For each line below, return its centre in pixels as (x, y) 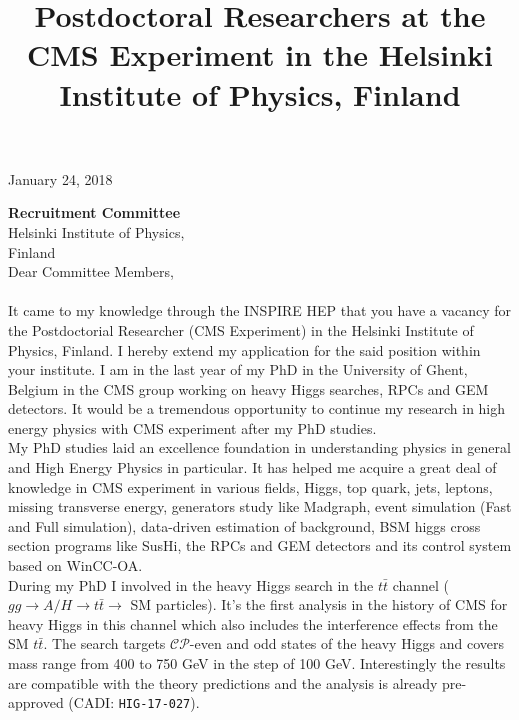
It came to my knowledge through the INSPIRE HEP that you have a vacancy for (260, 310)
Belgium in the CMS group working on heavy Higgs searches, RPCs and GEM (248, 388)
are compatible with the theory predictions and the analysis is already (223, 682)
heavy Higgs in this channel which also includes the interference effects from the (253, 623)
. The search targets (104, 643)
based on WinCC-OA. (75, 565)
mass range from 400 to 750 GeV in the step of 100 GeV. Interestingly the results (257, 663)
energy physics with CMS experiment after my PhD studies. (192, 427)
